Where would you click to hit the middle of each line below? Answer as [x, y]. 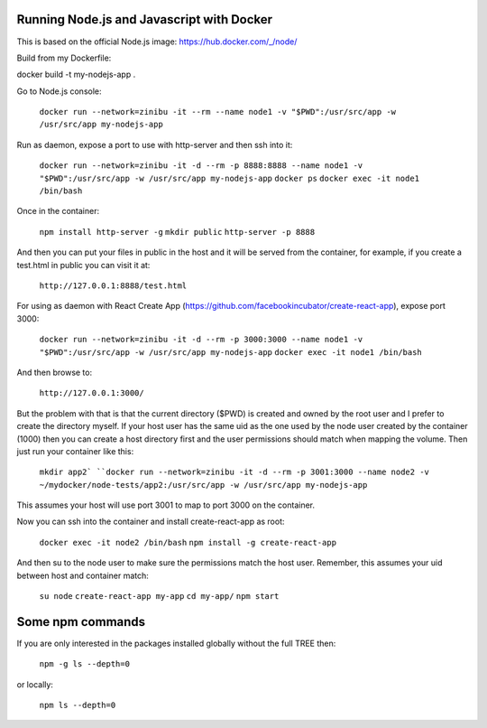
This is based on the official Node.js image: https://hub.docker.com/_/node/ [157, 42]
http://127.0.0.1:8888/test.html [113, 285]
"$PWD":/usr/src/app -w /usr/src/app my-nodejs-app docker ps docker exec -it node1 [229, 178]
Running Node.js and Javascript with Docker [145, 19]
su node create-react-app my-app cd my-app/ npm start [159, 597]
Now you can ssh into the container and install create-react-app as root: [151, 522]
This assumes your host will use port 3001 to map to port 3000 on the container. [166, 505]
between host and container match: [83, 575]
